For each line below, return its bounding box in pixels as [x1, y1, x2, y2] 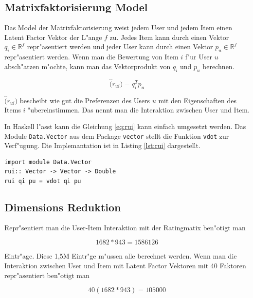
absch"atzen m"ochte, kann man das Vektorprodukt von [4, 61, 171, 71]
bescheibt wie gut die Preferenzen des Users [19, 95, 150, 105]
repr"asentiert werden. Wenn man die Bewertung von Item [4, 52, 179, 62]
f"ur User [185, 52, 212, 62]
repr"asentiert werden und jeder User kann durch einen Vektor [27, 41, 213, 52]
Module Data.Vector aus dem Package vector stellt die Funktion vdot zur [4, 130, 229, 141]
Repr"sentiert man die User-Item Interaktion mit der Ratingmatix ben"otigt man [4, 222, 246, 232]
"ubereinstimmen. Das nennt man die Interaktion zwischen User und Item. [28, 105, 250, 115]
